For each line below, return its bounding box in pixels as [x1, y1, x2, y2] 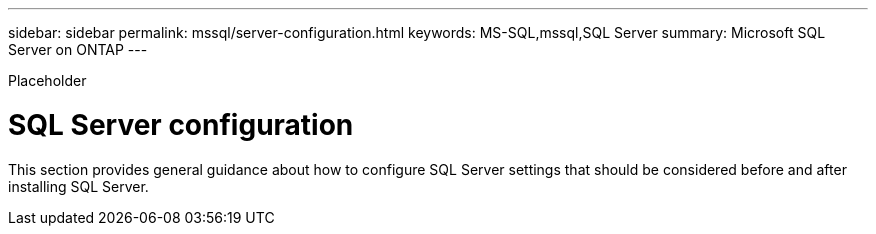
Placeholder [8, 72, 87, 89]
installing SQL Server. [8, 177, 149, 195]
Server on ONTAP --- [8, 41, 148, 58]
